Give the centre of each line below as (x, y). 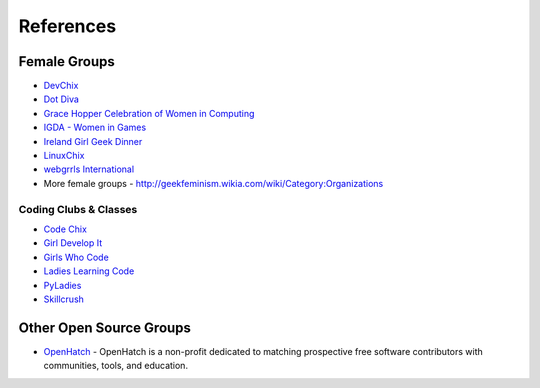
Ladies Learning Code (89, 271)
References (67, 26)
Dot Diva (61, 99)
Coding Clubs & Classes (78, 209)
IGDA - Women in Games (95, 127)
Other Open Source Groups (105, 327)
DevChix (61, 86)
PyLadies (62, 285)
